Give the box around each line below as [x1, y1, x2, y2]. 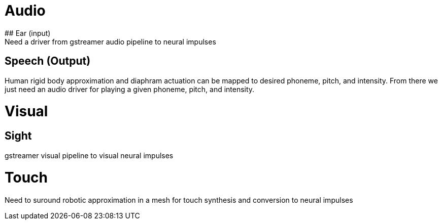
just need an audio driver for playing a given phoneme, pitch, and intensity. [5, 84, 255, 94]
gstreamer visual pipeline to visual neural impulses [5, 151, 174, 160]
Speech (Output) [5, 55, 91, 68]
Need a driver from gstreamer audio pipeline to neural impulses [5, 37, 216, 46]
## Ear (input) [5, 28, 51, 37]
